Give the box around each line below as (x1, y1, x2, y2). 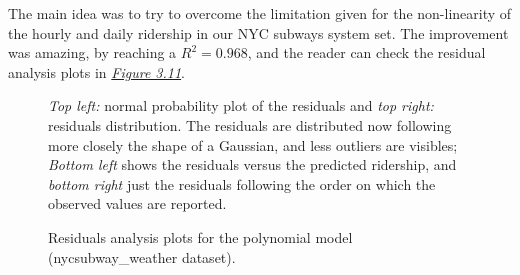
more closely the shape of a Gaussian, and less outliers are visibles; (48, 134, 458, 155)
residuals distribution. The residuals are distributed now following (48, 114, 452, 135)
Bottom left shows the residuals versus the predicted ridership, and (48, 154, 457, 175)
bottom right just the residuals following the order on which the (48, 173, 436, 194)
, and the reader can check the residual (247, 42, 486, 63)
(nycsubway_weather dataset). (48, 246, 236, 267)
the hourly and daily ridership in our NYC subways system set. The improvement (8, 22, 509, 43)
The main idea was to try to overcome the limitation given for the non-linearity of (8, 3, 512, 23)
